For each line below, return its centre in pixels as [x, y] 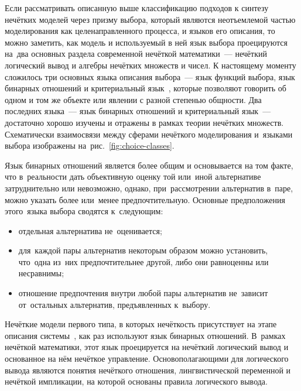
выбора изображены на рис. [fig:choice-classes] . [90, 145]
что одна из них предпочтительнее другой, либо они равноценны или [143, 261]
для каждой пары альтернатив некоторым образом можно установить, [143, 250]
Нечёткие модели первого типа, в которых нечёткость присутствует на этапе [141, 324]
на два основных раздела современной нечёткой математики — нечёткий [136, 54]
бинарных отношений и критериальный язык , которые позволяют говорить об [146, 88]
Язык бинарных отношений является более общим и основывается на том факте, [149, 165]
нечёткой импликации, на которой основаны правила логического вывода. [136, 381]
